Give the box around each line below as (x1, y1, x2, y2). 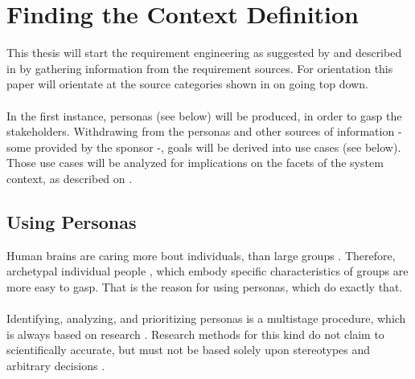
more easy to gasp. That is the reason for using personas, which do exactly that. (6, 278, 403, 295)
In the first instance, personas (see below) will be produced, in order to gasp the (6, 107, 402, 124)
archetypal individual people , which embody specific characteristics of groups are (6, 263, 409, 279)
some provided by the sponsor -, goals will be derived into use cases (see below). (6, 138, 401, 155)
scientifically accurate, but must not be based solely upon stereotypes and (6, 341, 371, 358)
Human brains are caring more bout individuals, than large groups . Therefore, (6, 247, 396, 263)
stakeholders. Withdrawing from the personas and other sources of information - (6, 123, 402, 140)
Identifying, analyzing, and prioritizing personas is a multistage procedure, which (6, 310, 406, 327)
